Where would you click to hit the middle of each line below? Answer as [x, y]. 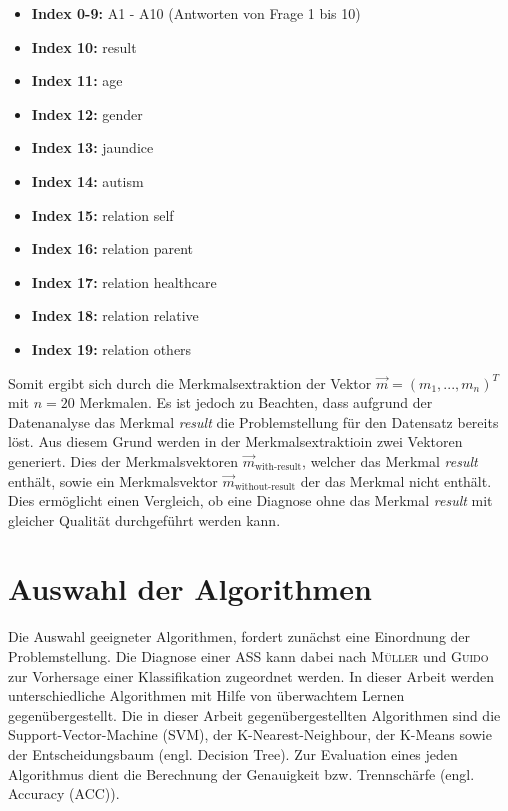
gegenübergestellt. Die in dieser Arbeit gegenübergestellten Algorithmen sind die [254, 714]
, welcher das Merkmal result [390, 460]
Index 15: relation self [102, 214]
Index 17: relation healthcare [124, 281]
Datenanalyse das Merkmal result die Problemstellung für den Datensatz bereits [253, 421]
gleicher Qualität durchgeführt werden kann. [144, 519]
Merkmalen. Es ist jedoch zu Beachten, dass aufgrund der [256, 402]
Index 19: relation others [111, 348]
